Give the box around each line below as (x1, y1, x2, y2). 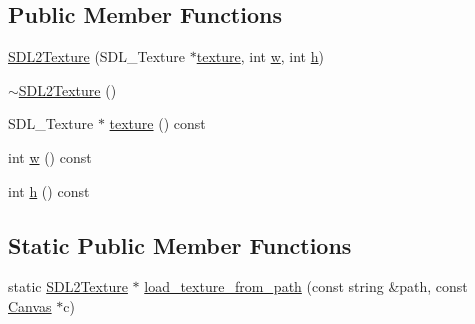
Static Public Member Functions (8, 229, 352, 260)
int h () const (8, 180, 90, 201)
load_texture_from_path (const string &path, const (144, 276, 468, 297)
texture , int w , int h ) (196, 46, 324, 67)
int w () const (8, 146, 92, 167)
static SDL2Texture (8, 276, 128, 297)
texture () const (109, 113, 206, 134)
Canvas (8, 295, 52, 316)
